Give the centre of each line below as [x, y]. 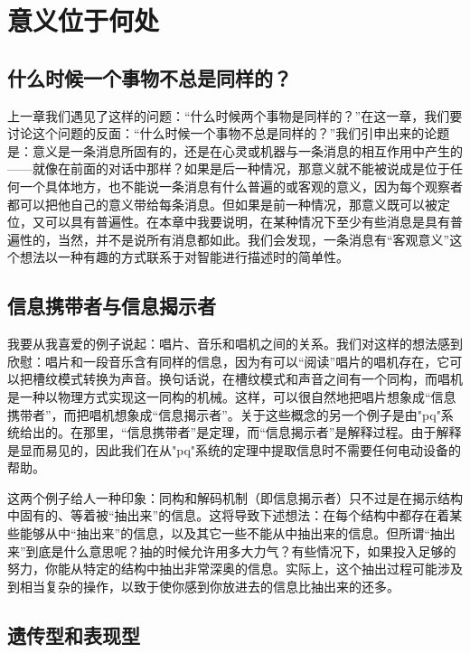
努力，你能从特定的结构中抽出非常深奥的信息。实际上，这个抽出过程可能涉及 [235, 569]
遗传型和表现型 [74, 634]
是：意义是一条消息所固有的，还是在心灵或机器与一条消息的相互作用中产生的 [235, 150]
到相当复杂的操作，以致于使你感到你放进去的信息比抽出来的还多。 [203, 586]
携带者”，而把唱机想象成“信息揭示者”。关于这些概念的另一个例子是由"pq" [224, 414]
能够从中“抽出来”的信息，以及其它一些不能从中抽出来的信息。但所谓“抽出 [237, 533]
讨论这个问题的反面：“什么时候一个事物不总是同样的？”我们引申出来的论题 [229, 133]
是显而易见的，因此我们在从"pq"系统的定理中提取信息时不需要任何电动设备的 [235, 449]
